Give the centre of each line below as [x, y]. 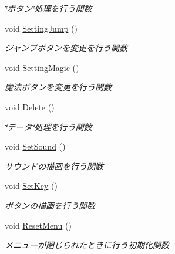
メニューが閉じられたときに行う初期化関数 [87, 245]
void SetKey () [31, 186]
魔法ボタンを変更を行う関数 [58, 87]
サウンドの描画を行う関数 [54, 166]
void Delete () [30, 106]
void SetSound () [35, 146]
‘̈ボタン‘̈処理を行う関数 [48, 8]
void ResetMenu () [38, 225]
